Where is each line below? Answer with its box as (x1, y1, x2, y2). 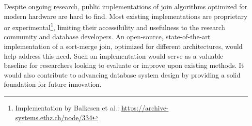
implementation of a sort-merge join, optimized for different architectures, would (4, 41, 243, 51)
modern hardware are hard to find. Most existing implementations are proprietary (4, 11, 248, 21)
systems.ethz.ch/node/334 (15, 112, 93, 122)
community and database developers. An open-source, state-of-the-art (4, 31, 211, 42)
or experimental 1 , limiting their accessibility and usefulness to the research (4, 21, 225, 32)
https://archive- (121, 103, 169, 112)
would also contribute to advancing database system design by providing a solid (4, 69, 241, 79)
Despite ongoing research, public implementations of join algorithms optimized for (4, 1, 248, 11)
